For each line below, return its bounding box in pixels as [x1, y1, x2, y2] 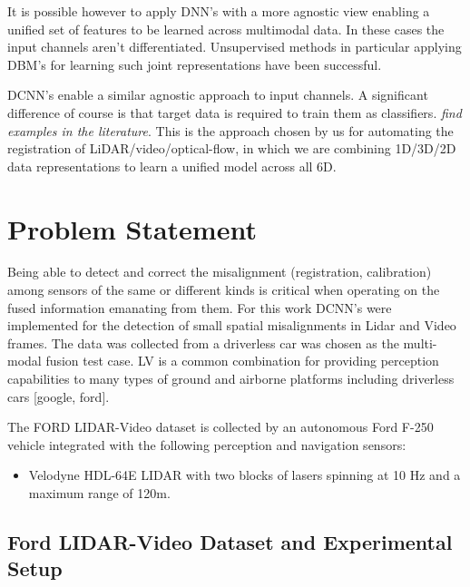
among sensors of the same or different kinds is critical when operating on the [7, 280, 440, 299]
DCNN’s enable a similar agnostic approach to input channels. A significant [7, 85, 428, 104]
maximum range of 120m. [28, 484, 171, 502]
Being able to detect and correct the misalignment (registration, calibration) [7, 262, 432, 281]
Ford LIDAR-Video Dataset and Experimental [7, 527, 453, 555]
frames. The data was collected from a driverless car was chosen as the [7, 333, 399, 352]
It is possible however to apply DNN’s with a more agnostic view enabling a [7, 2, 430, 20]
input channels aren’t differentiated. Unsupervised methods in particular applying [7, 37, 462, 56]
